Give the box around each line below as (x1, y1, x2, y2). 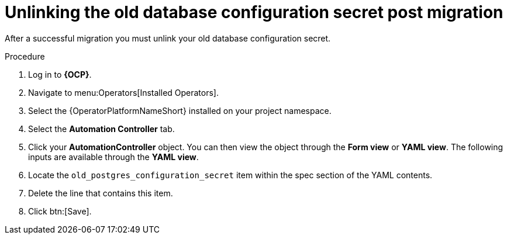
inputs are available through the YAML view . (28, 151, 199, 162)
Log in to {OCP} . (28, 69, 92, 79)
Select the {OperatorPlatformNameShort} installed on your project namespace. (28, 105, 332, 116)
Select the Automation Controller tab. (28, 123, 175, 134)
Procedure (5, 51, 45, 61)
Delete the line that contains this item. (28, 188, 173, 198)
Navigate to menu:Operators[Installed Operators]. (28, 87, 219, 98)
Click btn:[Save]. (28, 206, 92, 216)
